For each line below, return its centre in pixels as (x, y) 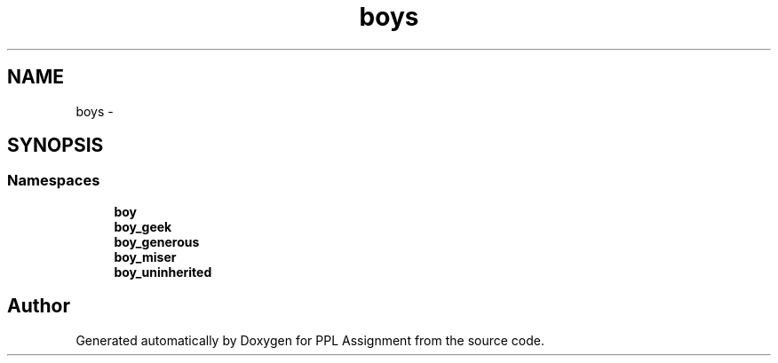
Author (39, 306)
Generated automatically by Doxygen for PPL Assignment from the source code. (310, 340)
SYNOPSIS (56, 146)
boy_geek (143, 226)
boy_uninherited (163, 272)
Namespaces (54, 181)
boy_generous (157, 241)
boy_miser (145, 256)
